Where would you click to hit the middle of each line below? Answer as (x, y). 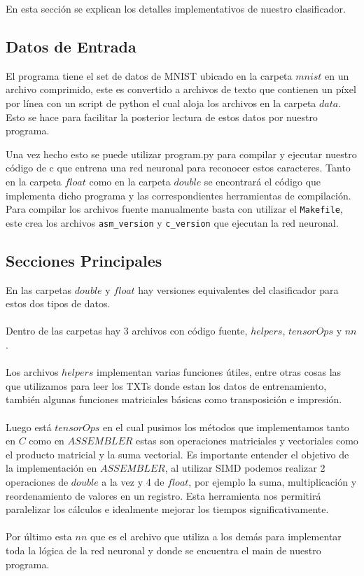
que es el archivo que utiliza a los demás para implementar (216, 536)
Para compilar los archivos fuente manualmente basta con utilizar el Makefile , (174, 209)
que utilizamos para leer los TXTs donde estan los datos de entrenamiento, (166, 385)
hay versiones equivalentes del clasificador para (238, 289)
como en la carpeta (130, 181)
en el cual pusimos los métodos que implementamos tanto (226, 427)
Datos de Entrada (71, 46)
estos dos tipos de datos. (58, 303)
